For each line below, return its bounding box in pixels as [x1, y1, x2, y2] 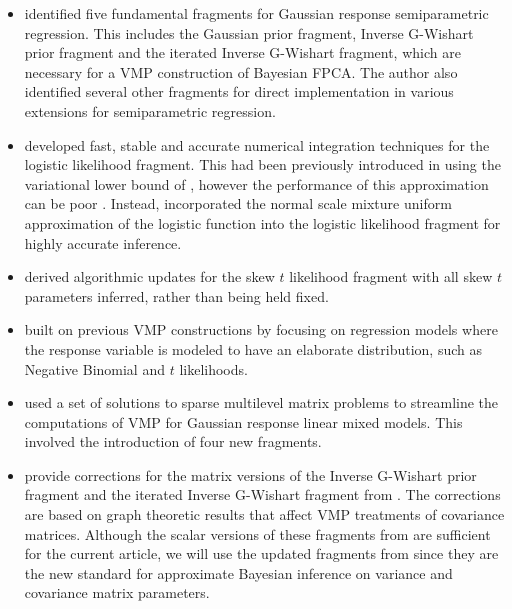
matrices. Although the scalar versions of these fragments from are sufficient [24, 523, 491, 544]
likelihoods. [179, 358, 248, 379]
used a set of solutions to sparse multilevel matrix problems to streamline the [24, 392, 499, 413]
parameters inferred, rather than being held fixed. [24, 285, 329, 306]
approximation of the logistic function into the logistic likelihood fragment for [24, 212, 501, 233]
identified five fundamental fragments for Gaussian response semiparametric [24, 3, 489, 23]
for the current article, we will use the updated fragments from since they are [24, 543, 499, 564]
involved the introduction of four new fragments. [24, 431, 322, 452]
